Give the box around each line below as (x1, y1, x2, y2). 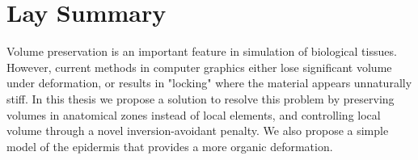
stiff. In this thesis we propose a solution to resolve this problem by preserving (6, 90, 395, 107)
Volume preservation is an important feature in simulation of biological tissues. (6, 43, 397, 60)
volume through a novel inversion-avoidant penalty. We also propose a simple (6, 122, 389, 139)
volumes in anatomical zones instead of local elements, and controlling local (6, 106, 381, 123)
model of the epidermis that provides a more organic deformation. (6, 137, 333, 154)
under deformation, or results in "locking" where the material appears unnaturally (6, 74, 412, 91)
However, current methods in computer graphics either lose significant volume (6, 58, 392, 75)
